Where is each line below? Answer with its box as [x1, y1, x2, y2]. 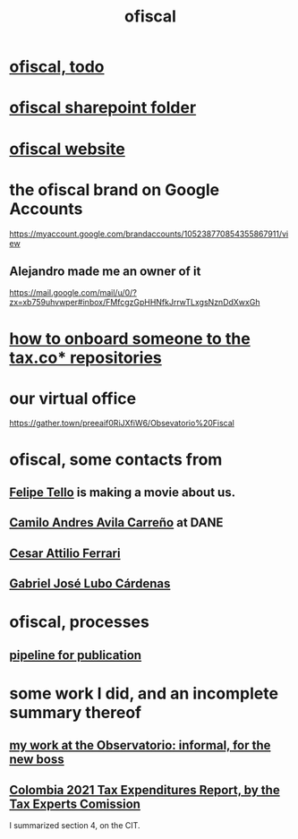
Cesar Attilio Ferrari [9, 545, 121, 561]
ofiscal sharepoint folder [9, 98, 197, 118]
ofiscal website [9, 139, 125, 158]
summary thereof [9, 702, 141, 723]
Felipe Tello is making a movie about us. [9, 485, 235, 501]
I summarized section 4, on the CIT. [9, 820, 140, 831]
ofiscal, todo [9, 56, 105, 77]
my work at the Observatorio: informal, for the [9, 738, 271, 753]
